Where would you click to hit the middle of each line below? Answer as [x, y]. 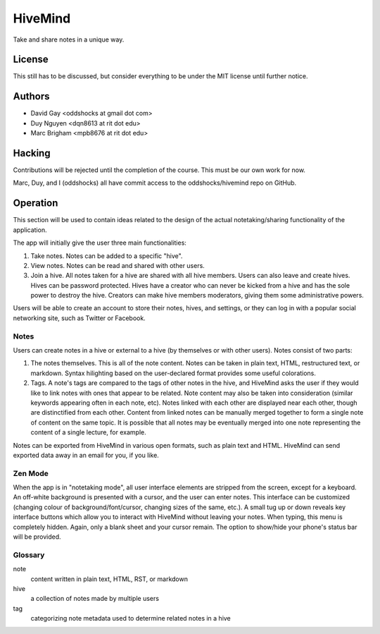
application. [30, 230]
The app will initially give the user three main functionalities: [100, 243]
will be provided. [37, 537]
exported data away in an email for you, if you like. [86, 455]
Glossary [29, 555]
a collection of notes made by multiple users [95, 599]
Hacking [32, 153]
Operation [36, 203]
